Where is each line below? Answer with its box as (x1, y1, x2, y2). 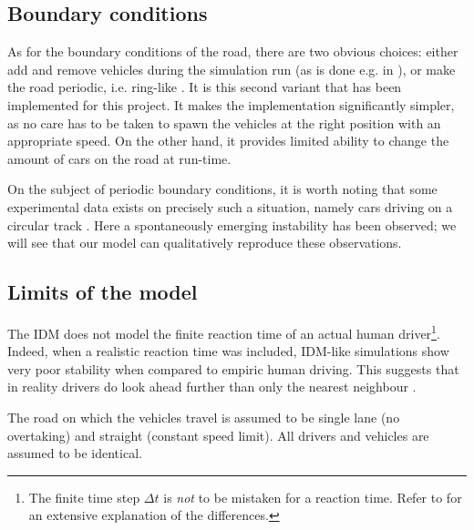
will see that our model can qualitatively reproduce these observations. (7, 233, 402, 252)
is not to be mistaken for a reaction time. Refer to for (163, 487, 462, 506)
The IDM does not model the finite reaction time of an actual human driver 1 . (7, 321, 440, 342)
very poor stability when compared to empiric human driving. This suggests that (7, 359, 459, 378)
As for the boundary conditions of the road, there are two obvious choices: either (7, 42, 459, 61)
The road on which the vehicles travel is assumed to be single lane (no (7, 407, 400, 426)
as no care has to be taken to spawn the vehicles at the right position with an (7, 113, 441, 132)
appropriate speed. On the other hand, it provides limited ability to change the (7, 131, 449, 150)
